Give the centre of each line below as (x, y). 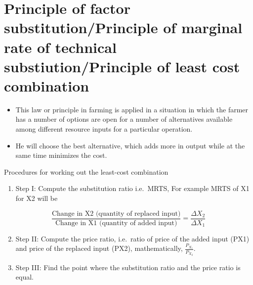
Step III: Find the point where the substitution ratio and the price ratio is (128, 267)
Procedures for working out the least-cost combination (86, 171)
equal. (24, 277)
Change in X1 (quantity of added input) (116, 223)
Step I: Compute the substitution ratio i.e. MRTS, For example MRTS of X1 (132, 188)
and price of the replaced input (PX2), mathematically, (99, 248)
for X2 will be (37, 198)
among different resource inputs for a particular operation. (104, 129)
